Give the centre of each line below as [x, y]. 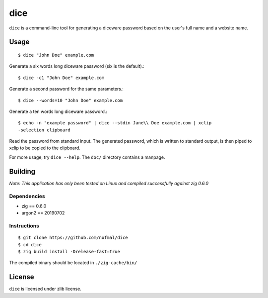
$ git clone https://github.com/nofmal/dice [73, 238]
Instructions [24, 226]
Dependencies [27, 196]
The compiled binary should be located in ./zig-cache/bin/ [73, 263]
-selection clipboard [44, 130]
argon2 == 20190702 [43, 213]
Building [22, 171]
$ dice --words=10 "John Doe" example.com [70, 100]
